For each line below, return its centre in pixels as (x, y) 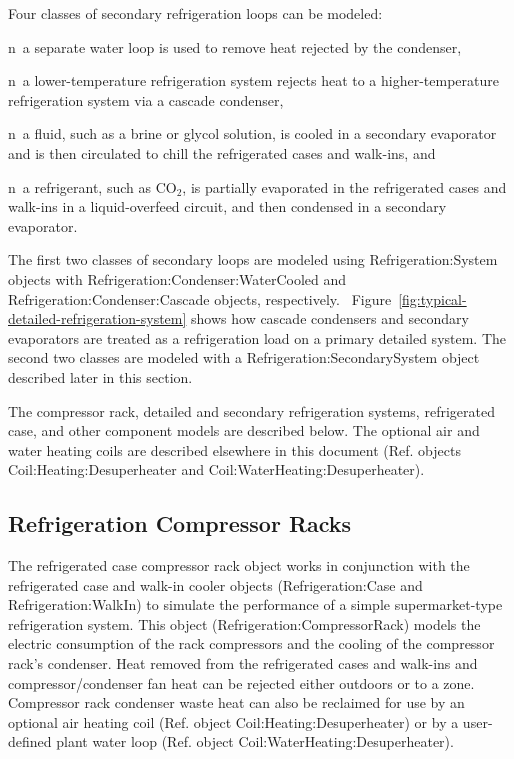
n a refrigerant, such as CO (92, 186)
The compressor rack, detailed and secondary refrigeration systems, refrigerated (251, 410)
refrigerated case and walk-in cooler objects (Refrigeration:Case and (215, 584)
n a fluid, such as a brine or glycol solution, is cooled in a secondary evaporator (252, 133)
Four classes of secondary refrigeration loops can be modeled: (195, 13)
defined (30, 741)
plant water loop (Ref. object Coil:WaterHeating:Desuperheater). (255, 741)
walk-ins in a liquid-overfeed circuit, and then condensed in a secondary (227, 206)
